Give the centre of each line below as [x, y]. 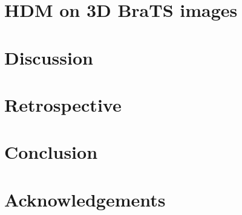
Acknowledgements [85, 199]
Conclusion [51, 152]
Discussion [49, 57]
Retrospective [63, 104]
